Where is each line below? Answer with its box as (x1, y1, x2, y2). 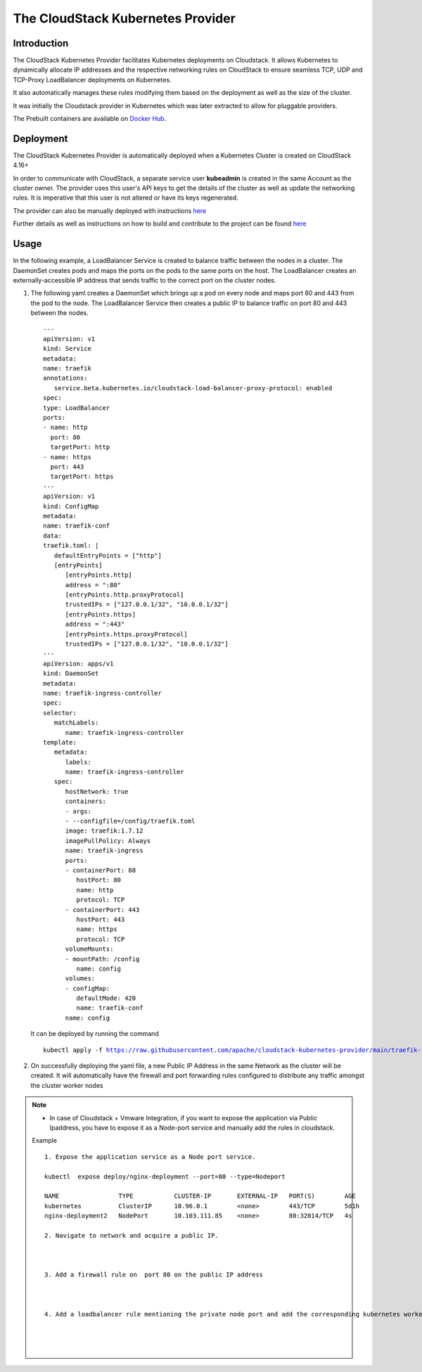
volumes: (65, 975, 96, 982)
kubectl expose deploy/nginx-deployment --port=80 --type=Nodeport (44, 1172, 286, 1181)
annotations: (43, 374, 88, 383)
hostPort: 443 (76, 915, 125, 923)
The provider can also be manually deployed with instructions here (13, 206, 207, 214)
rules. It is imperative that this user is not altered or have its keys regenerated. (13, 193, 238, 202)
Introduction (13, 37, 69, 49)
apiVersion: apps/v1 (43, 660, 114, 667)
